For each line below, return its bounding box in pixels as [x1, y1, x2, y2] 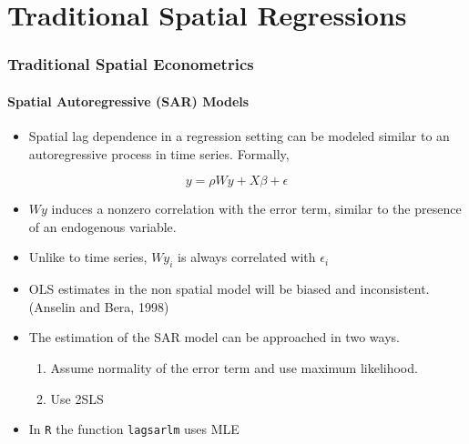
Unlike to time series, [28, 247, 148, 267]
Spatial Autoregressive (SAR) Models [7, 91, 250, 110]
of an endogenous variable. [28, 217, 177, 236]
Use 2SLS [50, 388, 104, 408]
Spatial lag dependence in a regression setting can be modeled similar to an [28, 126, 450, 146]
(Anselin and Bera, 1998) [28, 297, 169, 316]
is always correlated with [178, 247, 316, 267]
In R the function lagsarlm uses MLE [28, 419, 240, 439]
